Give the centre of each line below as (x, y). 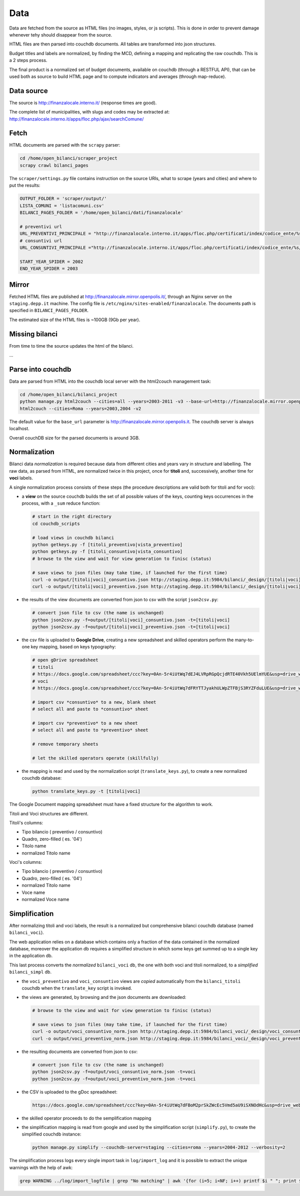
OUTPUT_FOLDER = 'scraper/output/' (63, 199)
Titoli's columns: (26, 822)
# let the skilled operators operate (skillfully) (96, 758)
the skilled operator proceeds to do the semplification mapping (86, 1118)
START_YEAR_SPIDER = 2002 (51, 262)
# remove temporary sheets (65, 744)
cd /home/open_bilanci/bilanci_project (68, 394)
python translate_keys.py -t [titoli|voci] (86, 791)
